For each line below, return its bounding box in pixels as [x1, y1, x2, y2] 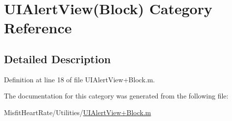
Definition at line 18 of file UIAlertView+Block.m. [4, 74, 155, 84]
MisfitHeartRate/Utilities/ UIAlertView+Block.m [4, 107, 151, 117]
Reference [4, 18, 72, 38]
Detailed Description [4, 51, 111, 66]
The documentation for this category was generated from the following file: [4, 91, 229, 101]
